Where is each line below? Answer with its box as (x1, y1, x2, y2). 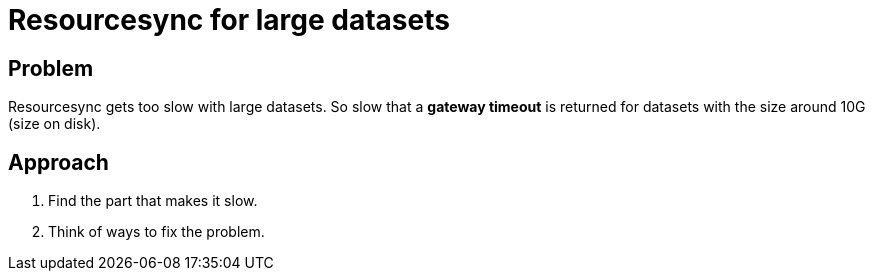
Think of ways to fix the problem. (48, 223, 265, 241)
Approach (8, 149, 109, 175)
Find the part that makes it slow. (48, 192, 258, 210)
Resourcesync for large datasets (8, 3, 450, 37)
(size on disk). (8, 115, 101, 133)
